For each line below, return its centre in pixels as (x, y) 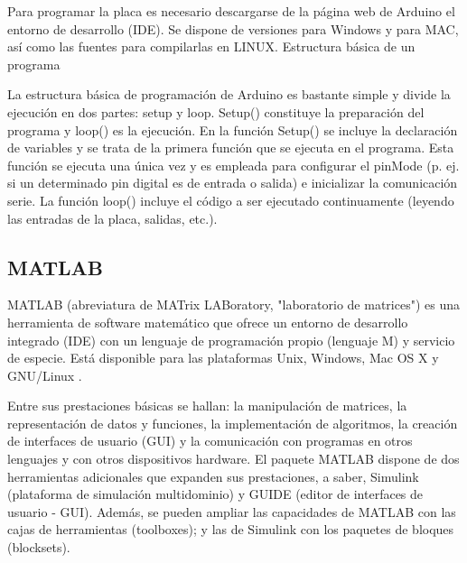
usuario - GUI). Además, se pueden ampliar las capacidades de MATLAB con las (232, 511)
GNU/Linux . (45, 375)
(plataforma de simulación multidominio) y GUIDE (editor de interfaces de (215, 494)
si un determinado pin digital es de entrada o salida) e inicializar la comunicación (233, 183)
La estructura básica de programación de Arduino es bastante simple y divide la (229, 94)
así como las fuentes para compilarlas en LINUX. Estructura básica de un (211, 46)
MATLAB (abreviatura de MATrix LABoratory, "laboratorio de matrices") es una (233, 305)
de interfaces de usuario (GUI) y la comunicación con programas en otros (210, 441)
